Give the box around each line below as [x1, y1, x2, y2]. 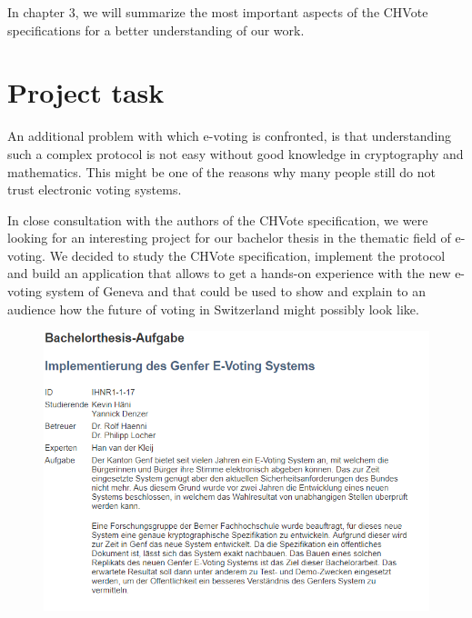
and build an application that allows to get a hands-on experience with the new [7, 264, 451, 283]
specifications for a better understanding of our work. [7, 20, 305, 39]
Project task [7, 74, 165, 111]
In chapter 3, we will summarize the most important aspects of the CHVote [7, 3, 428, 21]
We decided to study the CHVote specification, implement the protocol [49, 245, 446, 264]
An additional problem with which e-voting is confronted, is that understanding [7, 126, 452, 145]
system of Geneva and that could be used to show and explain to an [45, 282, 427, 301]
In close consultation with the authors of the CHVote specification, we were [7, 210, 428, 229]
